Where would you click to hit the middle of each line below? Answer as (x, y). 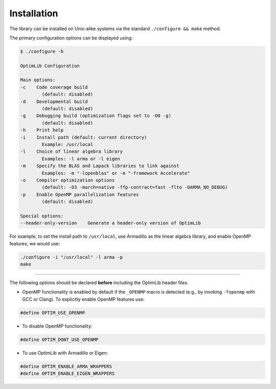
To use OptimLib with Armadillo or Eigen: (65, 353)
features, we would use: (35, 243)
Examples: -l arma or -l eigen (81, 159)
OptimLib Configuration (50, 66)
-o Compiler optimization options (67, 180)
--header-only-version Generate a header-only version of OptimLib (111, 223)
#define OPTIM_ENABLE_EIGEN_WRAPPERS (67, 374)
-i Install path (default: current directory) (84, 137)
